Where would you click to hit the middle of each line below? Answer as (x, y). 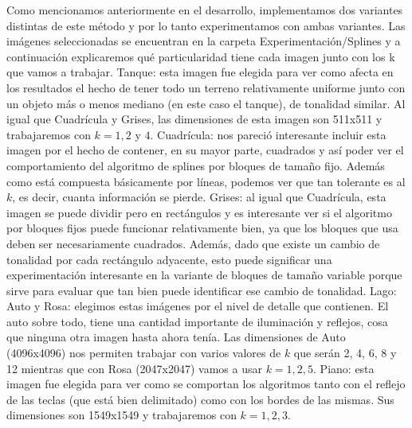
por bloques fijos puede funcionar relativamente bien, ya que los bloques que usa (202, 228)
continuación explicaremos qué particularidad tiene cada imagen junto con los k (201, 56)
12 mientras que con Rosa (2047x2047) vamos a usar (134, 368)
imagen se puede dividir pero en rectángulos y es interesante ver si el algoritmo (199, 212)
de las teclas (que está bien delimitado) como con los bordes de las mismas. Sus (200, 399)
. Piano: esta (344, 368)
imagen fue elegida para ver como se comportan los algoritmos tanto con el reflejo (206, 384)
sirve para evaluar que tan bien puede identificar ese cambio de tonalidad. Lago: (202, 290)
